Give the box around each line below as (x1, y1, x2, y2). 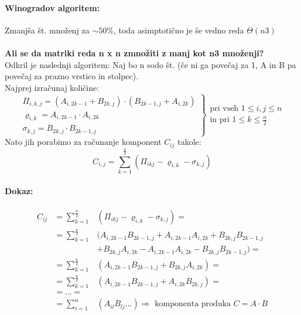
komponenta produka (155, 300, 231, 309)
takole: (177, 136, 201, 148)
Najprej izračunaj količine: (5, 81, 100, 93)
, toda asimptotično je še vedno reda (113, 23, 244, 36)
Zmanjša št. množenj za (5, 23, 90, 36)
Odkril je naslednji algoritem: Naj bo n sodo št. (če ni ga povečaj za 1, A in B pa (5, 58, 296, 70)
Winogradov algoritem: (5, 1, 100, 13)
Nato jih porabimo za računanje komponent (5, 136, 162, 148)
